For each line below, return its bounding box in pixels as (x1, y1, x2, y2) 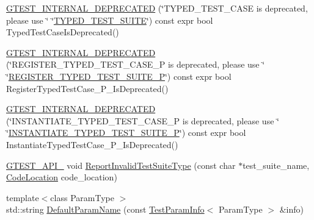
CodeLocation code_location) (6, 171, 117, 183)
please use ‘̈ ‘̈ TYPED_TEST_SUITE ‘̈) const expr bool (6, 13, 213, 26)
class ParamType (50, 191, 114, 204)
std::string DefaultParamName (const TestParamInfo (6, 203, 205, 216)
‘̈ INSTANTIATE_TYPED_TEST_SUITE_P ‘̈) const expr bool (6, 126, 246, 139)
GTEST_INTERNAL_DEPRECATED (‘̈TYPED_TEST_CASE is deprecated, (6, 2, 308, 14)
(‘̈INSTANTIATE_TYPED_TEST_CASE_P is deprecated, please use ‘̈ (6, 114, 279, 127)
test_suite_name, (243, 158, 310, 171)
